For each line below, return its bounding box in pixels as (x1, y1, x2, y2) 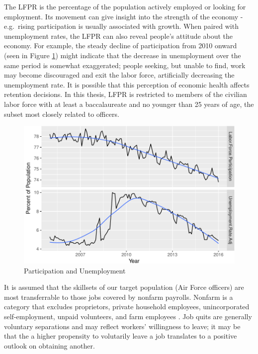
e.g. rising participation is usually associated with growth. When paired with (4, 21, 239, 31)
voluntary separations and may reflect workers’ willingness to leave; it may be (4, 321, 241, 331)
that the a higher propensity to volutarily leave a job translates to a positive (4, 331, 237, 341)
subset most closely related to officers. (4, 108, 119, 119)
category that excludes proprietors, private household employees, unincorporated (4, 301, 250, 312)
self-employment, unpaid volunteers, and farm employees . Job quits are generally (4, 311, 252, 322)
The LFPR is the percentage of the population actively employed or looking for (4, 1, 246, 11)
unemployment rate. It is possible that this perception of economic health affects (4, 79, 250, 89)
